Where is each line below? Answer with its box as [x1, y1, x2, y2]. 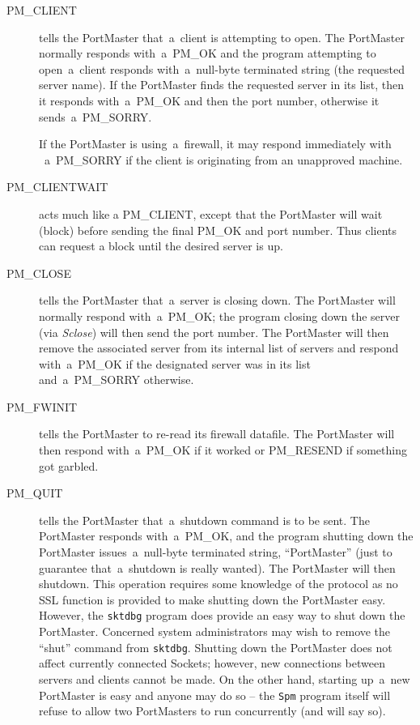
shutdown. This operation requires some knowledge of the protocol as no [39, 575, 398, 592]
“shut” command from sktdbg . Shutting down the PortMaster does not [39, 638, 392, 655]
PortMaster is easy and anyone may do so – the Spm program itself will [39, 686, 391, 703]
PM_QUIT [6, 484, 63, 501]
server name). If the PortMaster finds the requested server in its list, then [39, 76, 404, 93]
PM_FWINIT [6, 398, 78, 415]
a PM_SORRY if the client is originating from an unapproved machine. [44, 151, 403, 168]
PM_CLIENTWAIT [6, 178, 108, 195]
